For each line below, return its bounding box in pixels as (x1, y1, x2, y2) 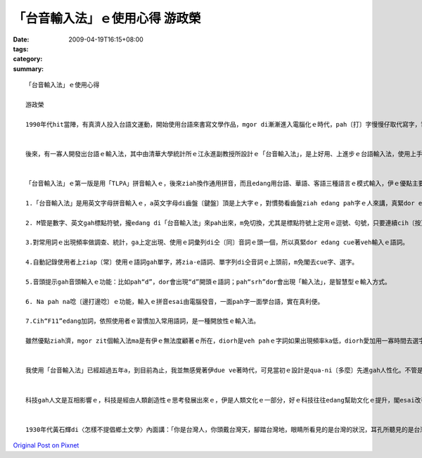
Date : (13, 35, 30, 44)
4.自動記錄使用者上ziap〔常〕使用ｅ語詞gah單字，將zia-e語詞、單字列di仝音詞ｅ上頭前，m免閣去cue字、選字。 (25, 258, 359, 267)
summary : (13, 64, 44, 73)
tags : (13, 44, 29, 53)
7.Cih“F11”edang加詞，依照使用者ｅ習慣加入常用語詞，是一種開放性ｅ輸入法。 (25, 317, 260, 325)
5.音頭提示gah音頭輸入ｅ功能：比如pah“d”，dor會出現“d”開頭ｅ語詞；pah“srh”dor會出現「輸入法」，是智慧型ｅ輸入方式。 (25, 278, 392, 286)
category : (13, 55, 43, 63)
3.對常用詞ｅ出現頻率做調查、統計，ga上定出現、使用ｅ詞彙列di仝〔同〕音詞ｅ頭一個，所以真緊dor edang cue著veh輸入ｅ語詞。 (25, 238, 409, 246)
